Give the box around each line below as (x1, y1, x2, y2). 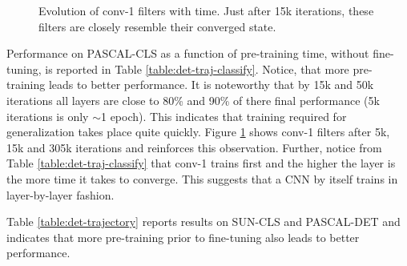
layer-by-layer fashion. (6, 186, 115, 203)
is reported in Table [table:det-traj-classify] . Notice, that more (45, 60, 349, 77)
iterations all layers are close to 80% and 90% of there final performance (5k (6, 91, 380, 108)
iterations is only (6, 107, 89, 124)
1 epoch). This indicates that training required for (100, 107, 347, 124)
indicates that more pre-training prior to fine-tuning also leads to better (6, 228, 360, 245)
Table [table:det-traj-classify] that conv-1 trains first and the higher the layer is (6, 155, 396, 171)
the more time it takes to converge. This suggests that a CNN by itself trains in (6, 170, 398, 187)
